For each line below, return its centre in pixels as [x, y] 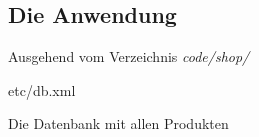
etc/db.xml [42, 89]
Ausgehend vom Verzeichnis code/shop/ [129, 56]
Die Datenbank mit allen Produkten [118, 123]
